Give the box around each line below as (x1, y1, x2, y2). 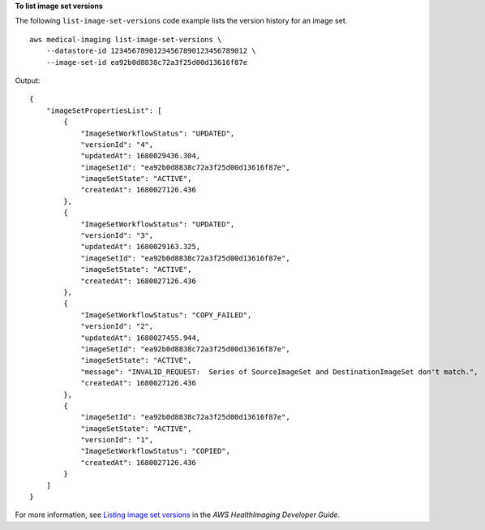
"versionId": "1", (80, 435, 154, 445)
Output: (15, 75, 41, 85)
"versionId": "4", (80, 140, 154, 149)
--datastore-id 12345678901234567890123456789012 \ (45, 46, 256, 56)
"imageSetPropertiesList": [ (45, 106, 162, 115)
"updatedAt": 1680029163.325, (80, 242, 201, 252)
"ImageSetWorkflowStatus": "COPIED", (80, 446, 231, 456)
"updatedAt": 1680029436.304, (80, 151, 201, 161)
